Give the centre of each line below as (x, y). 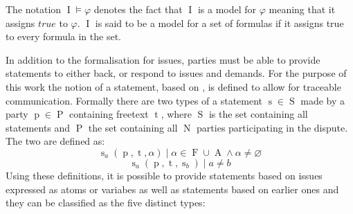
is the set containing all (258, 114)
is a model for (227, 9)
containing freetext (109, 114)
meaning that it (302, 9)
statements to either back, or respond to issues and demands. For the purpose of (176, 73)
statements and (38, 127)
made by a (323, 100)
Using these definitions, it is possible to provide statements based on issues (164, 175)
